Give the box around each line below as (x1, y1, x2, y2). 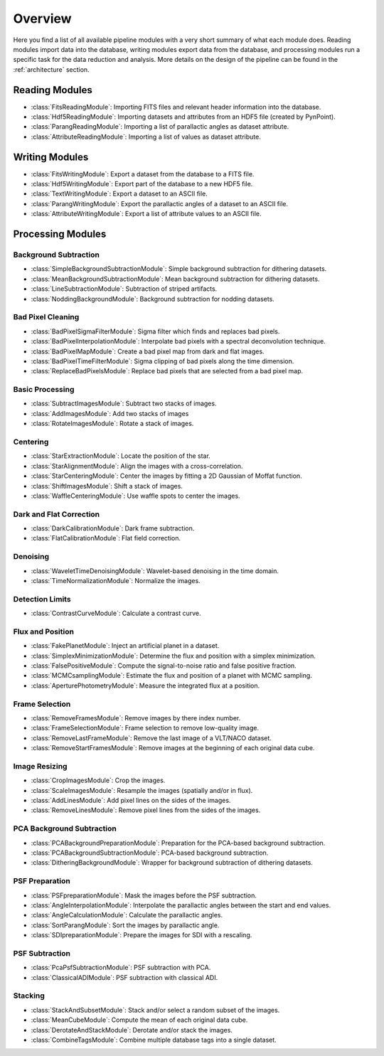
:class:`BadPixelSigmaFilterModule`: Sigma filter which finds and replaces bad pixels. (31, 327, 280, 336)
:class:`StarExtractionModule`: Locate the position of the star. (31, 452, 211, 460)
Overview (13, 11, 72, 26)
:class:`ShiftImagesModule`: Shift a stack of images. (31, 481, 183, 490)
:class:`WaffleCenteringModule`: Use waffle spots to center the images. (31, 491, 241, 500)
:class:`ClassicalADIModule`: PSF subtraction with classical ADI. (31, 973, 218, 981)
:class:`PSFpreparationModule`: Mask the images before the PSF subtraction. (31, 891, 257, 900)
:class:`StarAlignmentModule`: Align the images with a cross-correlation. (31, 462, 243, 470)
